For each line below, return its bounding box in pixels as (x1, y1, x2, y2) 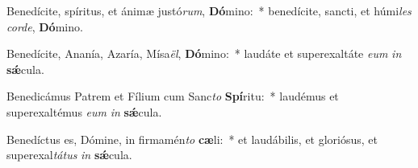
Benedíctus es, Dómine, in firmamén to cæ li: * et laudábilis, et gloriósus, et (6, 130, 378, 147)
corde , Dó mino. (6, 18, 83, 35)
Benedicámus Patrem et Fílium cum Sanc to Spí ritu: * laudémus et (6, 88, 339, 104)
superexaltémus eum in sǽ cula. (6, 103, 162, 120)
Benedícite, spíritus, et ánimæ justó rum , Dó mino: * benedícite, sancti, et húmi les (6, 2, 412, 18)
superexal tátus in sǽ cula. (6, 146, 132, 163)
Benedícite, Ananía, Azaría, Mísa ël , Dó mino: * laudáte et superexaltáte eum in (6, 45, 402, 62)
